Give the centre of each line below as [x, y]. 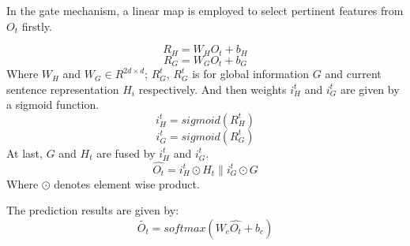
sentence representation [63, 89]
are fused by [126, 153]
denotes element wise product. [127, 183]
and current [353, 74]
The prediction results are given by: [93, 210]
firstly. [37, 26]
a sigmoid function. [53, 104]
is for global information [251, 74]
